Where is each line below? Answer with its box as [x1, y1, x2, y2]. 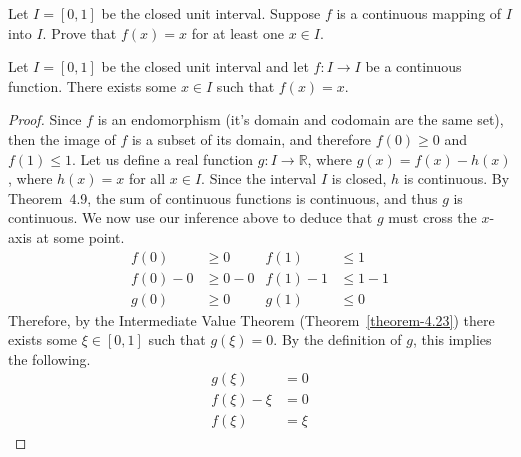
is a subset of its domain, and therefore [131, 128, 372, 149]
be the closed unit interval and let [101, 56, 309, 77]
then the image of [8, 128, 116, 149]
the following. [8, 348, 91, 369]
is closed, [331, 168, 387, 189]
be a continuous [365, 56, 462, 77]
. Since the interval [201, 168, 317, 189]
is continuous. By [403, 168, 510, 189]
